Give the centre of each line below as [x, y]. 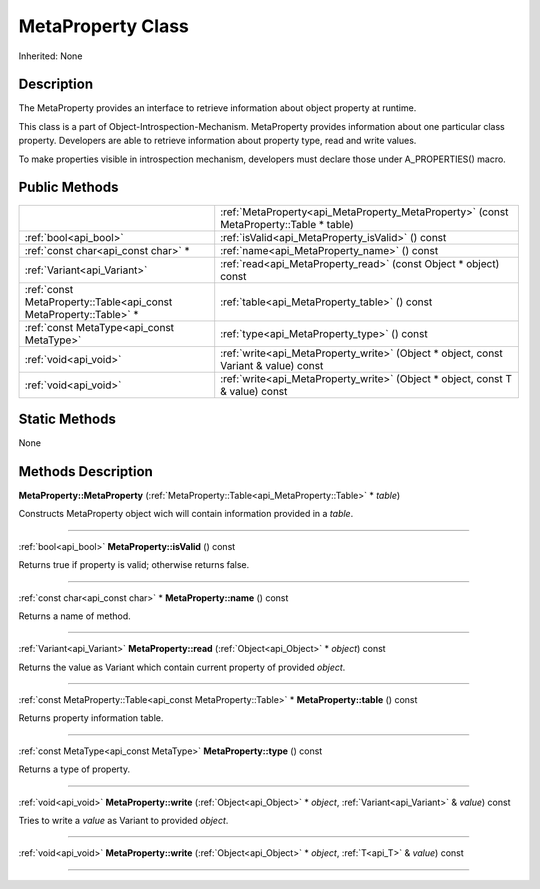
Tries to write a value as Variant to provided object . [123, 821]
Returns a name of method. [75, 616]
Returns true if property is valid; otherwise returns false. [134, 565]
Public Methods [68, 187]
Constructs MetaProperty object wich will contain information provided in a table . [186, 514]
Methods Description [86, 471]
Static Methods [67, 418]
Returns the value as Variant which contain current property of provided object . [182, 667]
